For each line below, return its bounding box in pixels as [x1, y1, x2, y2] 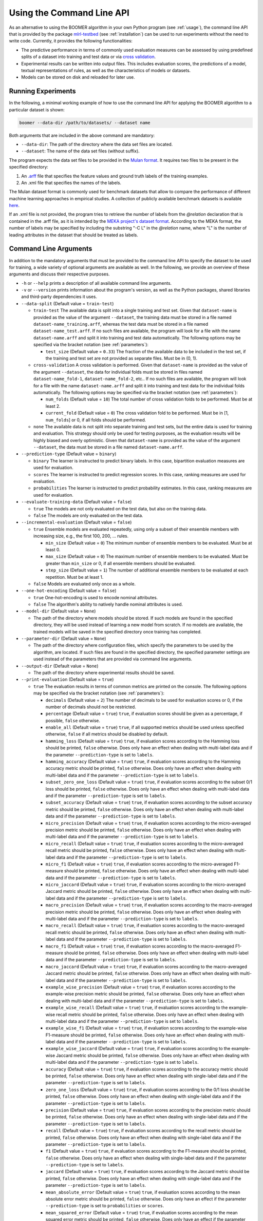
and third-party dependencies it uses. [21, 294, 97, 300]
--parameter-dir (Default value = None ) [21, 635, 107, 642]
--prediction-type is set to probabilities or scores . [45, 1203, 164, 1209]
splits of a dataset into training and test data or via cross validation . [21, 54, 156, 60]
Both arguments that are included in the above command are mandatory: [9, 132, 155, 138]
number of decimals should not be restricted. [45, 704, 136, 710]
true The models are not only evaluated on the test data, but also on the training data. [33, 505, 207, 511]
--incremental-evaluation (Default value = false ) [21, 519, 132, 525]
